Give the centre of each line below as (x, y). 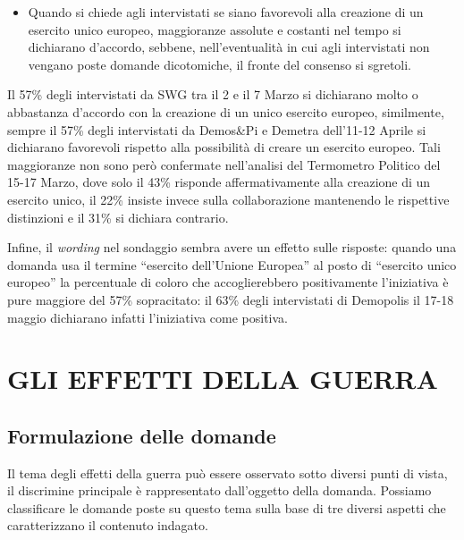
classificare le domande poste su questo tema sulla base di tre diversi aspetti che (227, 507)
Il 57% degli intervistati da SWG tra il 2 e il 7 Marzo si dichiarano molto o (213, 94)
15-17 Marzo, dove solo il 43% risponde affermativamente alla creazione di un (219, 182)
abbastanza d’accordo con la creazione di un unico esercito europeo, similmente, (226, 111)
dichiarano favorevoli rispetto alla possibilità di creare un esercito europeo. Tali (224, 147)
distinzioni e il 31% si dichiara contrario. (118, 217)
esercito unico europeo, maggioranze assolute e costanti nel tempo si (215, 29)
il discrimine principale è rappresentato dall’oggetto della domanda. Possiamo (219, 490)
